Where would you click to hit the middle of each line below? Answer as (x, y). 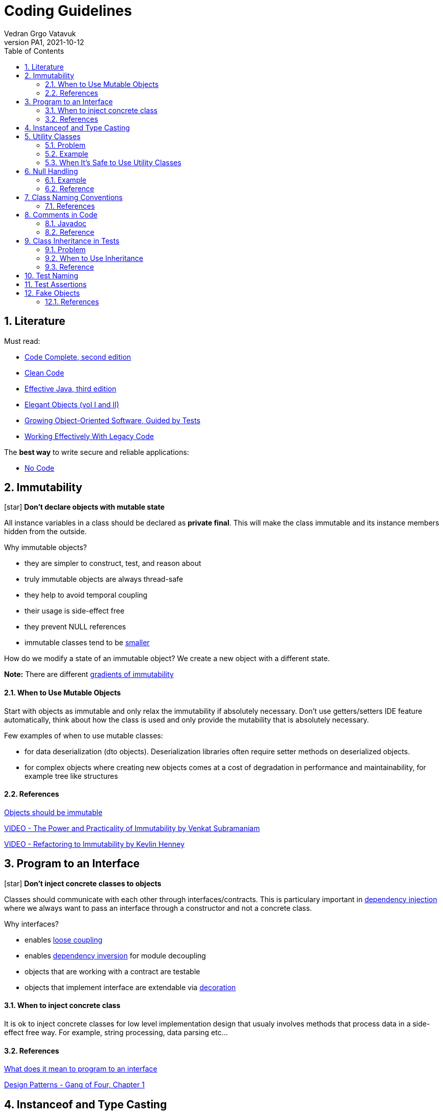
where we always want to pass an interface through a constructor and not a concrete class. (158, 908)
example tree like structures (71, 776)
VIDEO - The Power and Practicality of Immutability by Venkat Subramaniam (132, 828)
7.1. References (70, 206)
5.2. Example (67, 154)
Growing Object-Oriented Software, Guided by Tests (113, 420)
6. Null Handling (51, 171)
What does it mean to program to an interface (81, 1069)
